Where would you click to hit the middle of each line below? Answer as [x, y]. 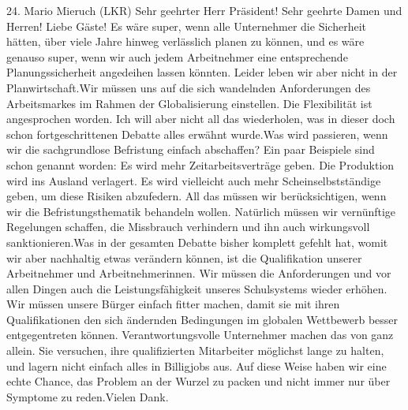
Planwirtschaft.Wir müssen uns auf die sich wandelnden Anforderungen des [189, 87]
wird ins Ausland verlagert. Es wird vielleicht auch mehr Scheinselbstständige [194, 180]
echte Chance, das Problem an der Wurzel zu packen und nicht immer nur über [198, 381]
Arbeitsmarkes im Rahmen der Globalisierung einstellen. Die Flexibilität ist [189, 103]
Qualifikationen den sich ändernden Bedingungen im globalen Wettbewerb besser [202, 319]
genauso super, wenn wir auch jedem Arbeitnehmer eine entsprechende [177, 56]
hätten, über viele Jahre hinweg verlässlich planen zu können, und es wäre [185, 41]
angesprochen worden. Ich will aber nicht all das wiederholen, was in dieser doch [201, 119]
